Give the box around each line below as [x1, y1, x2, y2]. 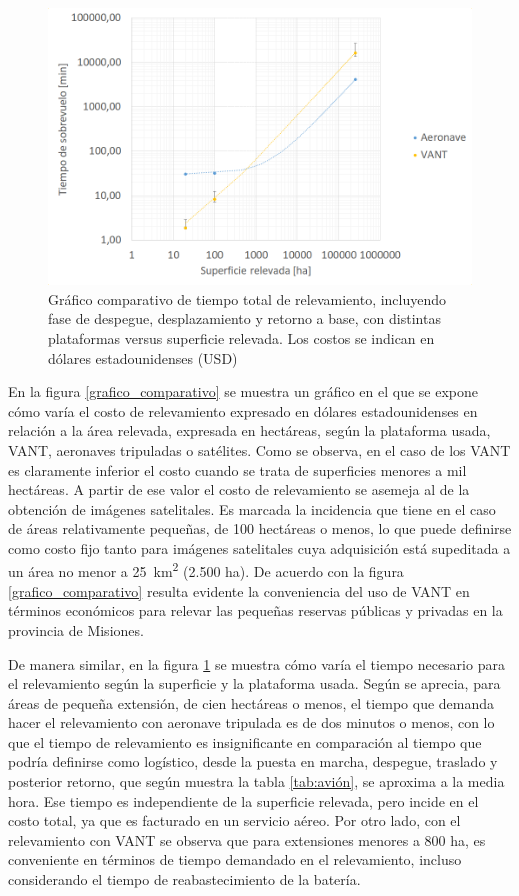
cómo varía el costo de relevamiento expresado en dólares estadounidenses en [8, 400, 478, 421]
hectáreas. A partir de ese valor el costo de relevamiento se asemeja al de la [8, 479, 470, 500]
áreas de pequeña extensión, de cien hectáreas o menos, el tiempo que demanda [8, 692, 495, 713]
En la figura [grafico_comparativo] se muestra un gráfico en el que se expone [8, 381, 479, 402]
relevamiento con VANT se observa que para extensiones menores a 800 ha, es [8, 829, 486, 850]
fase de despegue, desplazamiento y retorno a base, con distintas [48, 308, 441, 329]
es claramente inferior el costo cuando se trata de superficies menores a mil [8, 459, 467, 480]
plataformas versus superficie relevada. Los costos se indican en [48, 327, 435, 348]
